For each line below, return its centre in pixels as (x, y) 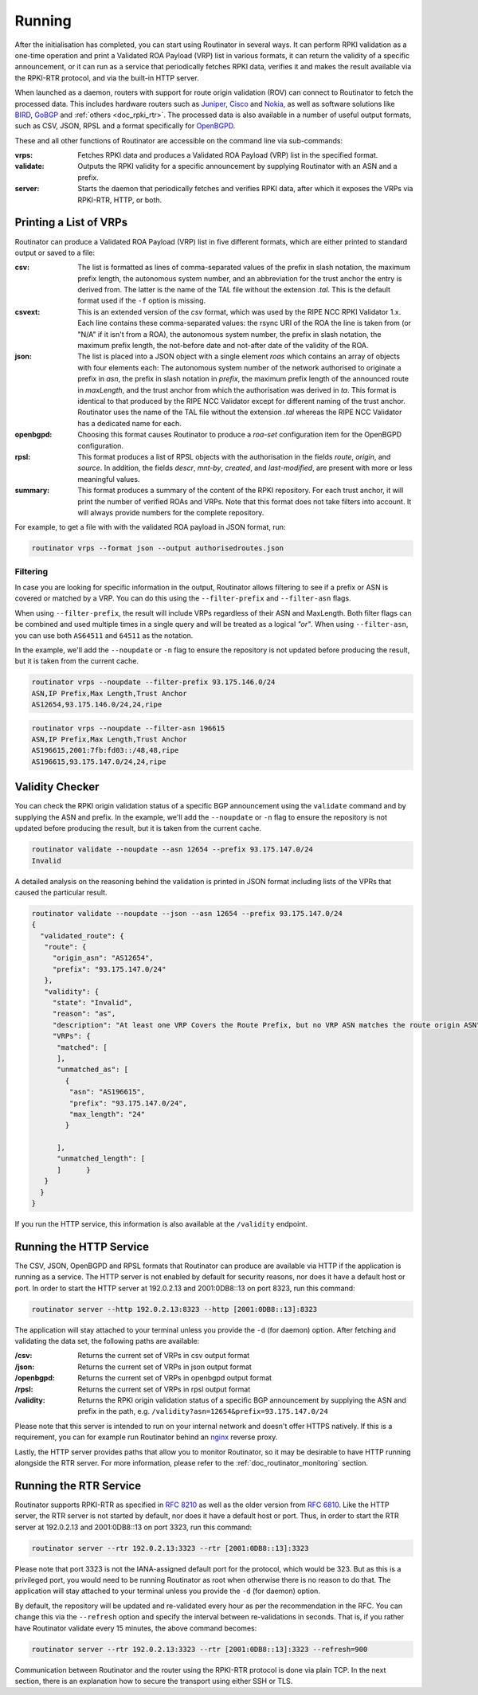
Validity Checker (57, 787)
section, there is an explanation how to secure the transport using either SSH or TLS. (154, 1681)
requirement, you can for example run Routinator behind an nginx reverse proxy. (146, 1437)
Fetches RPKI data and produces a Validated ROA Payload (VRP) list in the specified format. (228, 155)
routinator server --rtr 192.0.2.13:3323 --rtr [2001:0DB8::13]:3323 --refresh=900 (200, 1649)
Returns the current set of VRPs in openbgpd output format (175, 1378)
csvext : (27, 311)
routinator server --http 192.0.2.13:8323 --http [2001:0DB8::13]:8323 (174, 1309)
